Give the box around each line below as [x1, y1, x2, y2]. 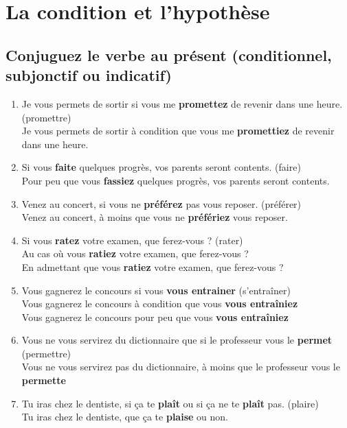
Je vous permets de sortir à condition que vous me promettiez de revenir [21, 123, 335, 138]
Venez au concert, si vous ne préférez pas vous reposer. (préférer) [21, 196, 302, 211]
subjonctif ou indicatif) [5, 64, 172, 86]
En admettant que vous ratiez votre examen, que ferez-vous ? [21, 259, 284, 274]
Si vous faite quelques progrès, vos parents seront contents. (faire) [21, 160, 301, 174]
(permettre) [21, 346, 71, 360]
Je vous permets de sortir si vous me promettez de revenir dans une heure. [21, 96, 343, 110]
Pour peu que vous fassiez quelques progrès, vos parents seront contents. [21, 173, 330, 187]
